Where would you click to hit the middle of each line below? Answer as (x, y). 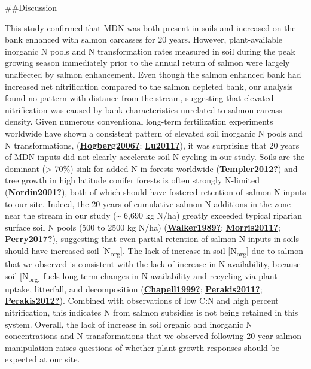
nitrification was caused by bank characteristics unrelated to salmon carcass (144, 109)
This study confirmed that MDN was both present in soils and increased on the (150, 27)
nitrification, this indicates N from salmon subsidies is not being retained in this (152, 312)
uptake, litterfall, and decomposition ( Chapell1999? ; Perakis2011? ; (134, 288)
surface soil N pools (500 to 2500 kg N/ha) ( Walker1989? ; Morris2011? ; (143, 227)
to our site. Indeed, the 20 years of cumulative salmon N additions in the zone (148, 203)
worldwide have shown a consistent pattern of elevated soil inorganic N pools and (154, 133)
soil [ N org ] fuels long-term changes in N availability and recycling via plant (141, 276)
